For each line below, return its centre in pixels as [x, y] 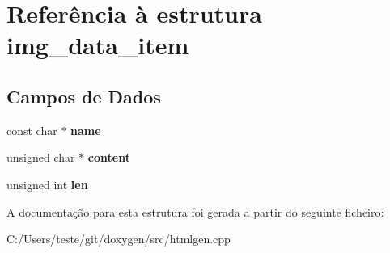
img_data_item [98, 45]
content [109, 157]
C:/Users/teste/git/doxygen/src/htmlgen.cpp [119, 239]
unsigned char [41, 157]
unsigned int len [47, 184]
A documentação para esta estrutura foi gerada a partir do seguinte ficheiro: [195, 211]
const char [32, 130]
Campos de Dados [84, 96]
